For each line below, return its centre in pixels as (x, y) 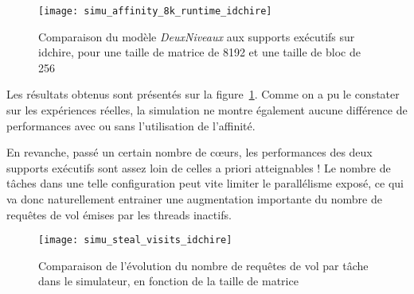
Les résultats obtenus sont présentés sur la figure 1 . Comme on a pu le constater (203, 94)
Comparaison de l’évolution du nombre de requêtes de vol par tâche (203, 265)
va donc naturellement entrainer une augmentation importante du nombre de (194, 199)
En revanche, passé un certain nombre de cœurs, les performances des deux (189, 152)
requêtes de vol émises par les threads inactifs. (119, 214)
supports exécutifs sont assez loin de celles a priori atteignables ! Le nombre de (199, 167)
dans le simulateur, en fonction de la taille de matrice (168, 281)
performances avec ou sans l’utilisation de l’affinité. (131, 125)
